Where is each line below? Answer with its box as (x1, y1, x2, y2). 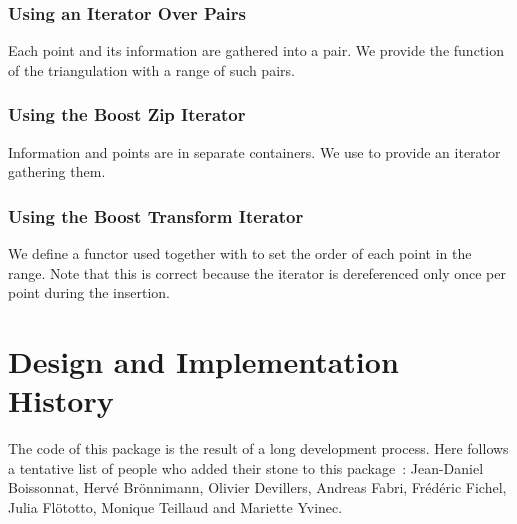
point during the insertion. (8, 282, 170, 303)
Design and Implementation (8, 341, 399, 381)
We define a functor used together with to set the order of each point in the (8, 243, 472, 264)
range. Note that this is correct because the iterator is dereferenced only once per (8, 262, 506, 283)
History (8, 380, 114, 421)
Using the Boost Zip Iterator (8, 102, 246, 127)
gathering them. (8, 161, 106, 182)
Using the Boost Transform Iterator (8, 203, 304, 228)
